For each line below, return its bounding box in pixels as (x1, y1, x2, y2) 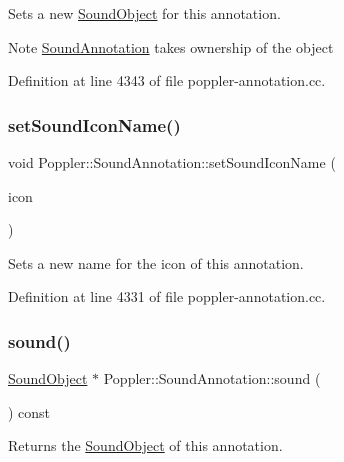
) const (8, 401, 51, 422)
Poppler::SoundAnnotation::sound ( (103, 368, 321, 389)
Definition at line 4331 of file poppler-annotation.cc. (8, 286, 326, 307)
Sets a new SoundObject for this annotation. (8, 3, 281, 23)
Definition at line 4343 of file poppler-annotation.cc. (8, 70, 326, 91)
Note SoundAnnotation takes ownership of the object (8, 36, 334, 57)
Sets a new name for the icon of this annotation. (8, 252, 304, 273)
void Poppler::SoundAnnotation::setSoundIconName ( (8, 152, 336, 172)
